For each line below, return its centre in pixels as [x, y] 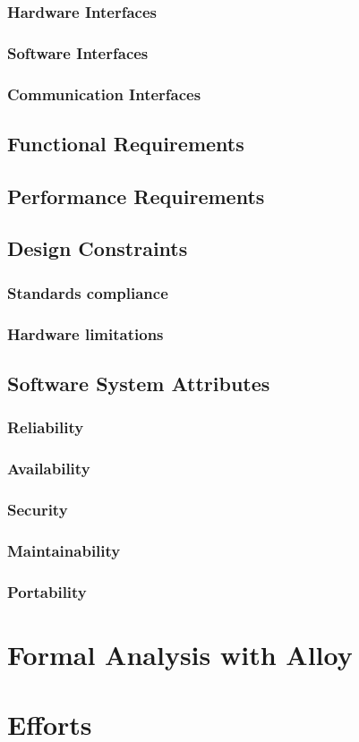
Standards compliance [88, 292]
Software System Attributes [139, 383]
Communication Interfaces [104, 94]
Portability [47, 591]
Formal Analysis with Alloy [180, 654]
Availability [49, 469]
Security [38, 509]
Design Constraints [98, 248]
